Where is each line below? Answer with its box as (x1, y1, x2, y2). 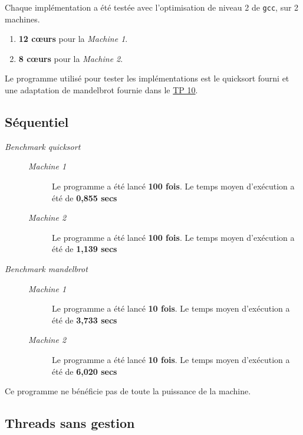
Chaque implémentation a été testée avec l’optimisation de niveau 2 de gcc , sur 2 (5, 1, 299, 13)
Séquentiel (5, 113, 69, 131)
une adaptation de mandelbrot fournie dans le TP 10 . (5, 84, 198, 96)
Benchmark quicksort (5, 140, 81, 152)
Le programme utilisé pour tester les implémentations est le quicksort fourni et (5, 72, 289, 84)
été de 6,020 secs (52, 365, 117, 377)
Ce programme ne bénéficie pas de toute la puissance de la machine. (5, 385, 251, 397)
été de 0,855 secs (52, 191, 117, 204)
